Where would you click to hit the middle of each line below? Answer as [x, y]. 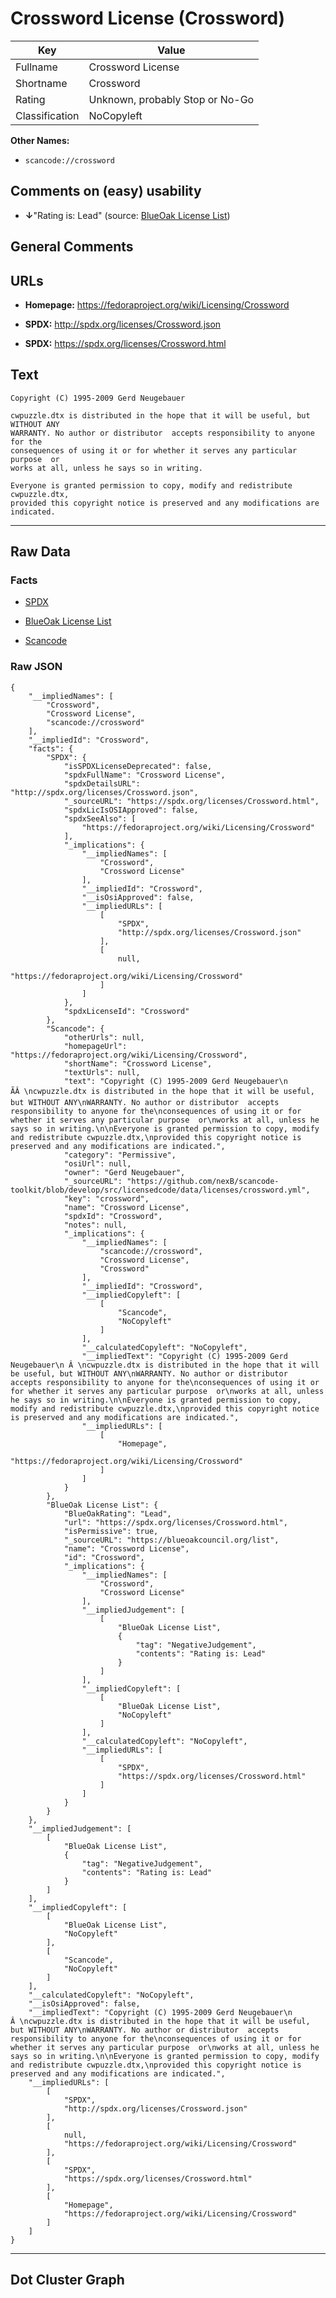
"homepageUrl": [95, 1046]
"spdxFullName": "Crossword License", [144, 775]
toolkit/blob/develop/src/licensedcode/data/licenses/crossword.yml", [160, 1190]
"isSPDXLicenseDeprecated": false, [138, 766]
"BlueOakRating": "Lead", [117, 1513]
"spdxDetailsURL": [102, 783]
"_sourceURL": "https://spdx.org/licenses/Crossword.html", [191, 801]
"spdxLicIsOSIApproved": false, [131, 810]
